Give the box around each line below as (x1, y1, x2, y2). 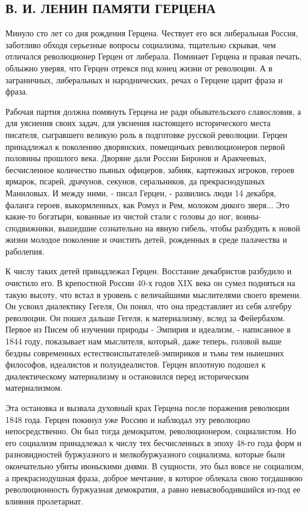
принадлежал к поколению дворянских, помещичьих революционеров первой (5, 140, 285, 152)
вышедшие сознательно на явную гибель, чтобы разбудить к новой (58, 221, 300, 234)
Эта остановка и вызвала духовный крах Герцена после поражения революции (5, 402, 290, 414)
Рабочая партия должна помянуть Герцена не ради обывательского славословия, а (5, 105, 301, 117)
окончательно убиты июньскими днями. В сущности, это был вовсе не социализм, (5, 459, 304, 472)
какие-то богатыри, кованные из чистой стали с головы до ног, (5, 210, 234, 222)
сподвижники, (5, 221, 56, 234)
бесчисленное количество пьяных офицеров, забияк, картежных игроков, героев (5, 163, 294, 175)
